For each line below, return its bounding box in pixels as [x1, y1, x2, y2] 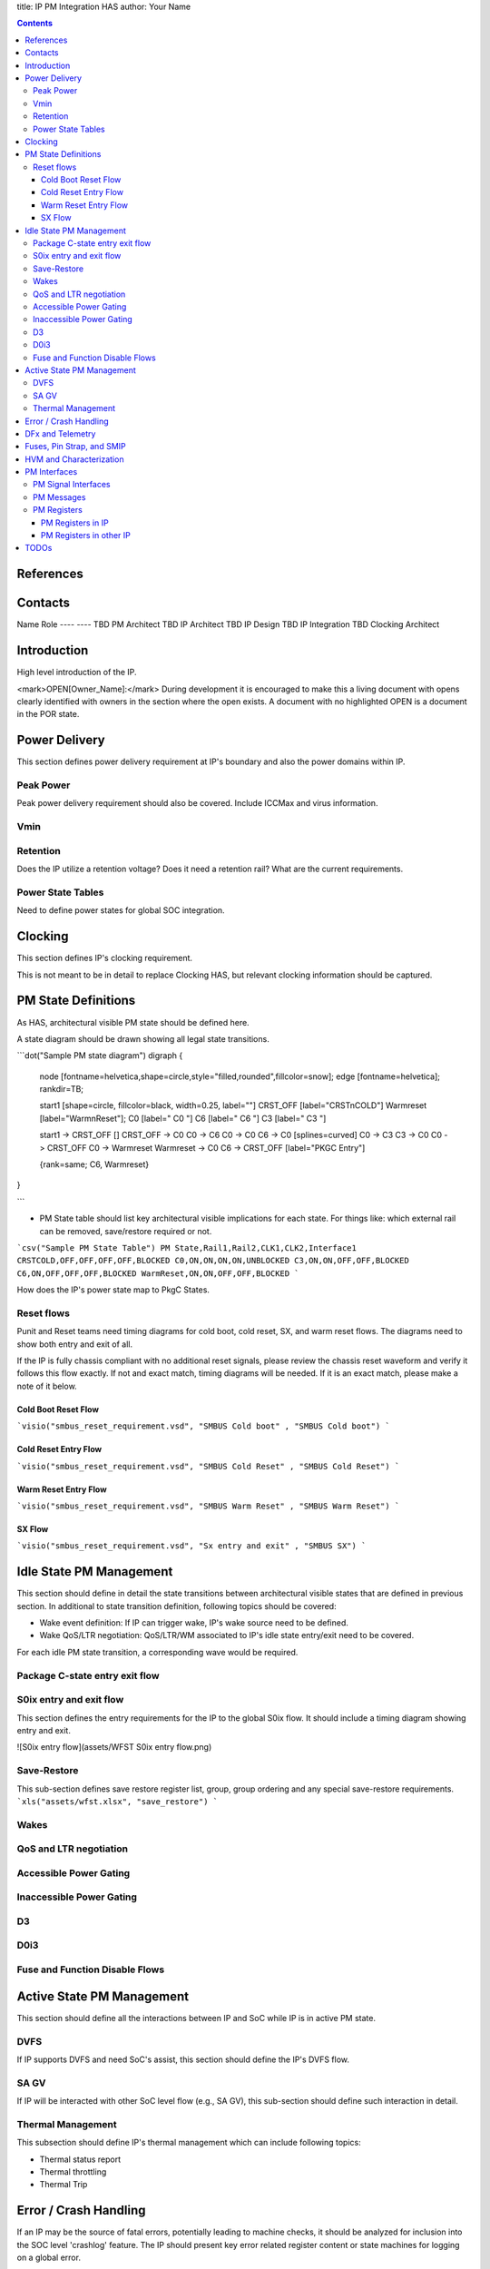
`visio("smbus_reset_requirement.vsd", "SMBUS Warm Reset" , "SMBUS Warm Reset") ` [16, 1501, 400, 1511]
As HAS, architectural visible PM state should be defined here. [16, 1017, 250, 1027]
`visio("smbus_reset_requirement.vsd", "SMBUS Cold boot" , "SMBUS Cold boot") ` [16, 1421, 390, 1431]
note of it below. [16, 1380, 77, 1391]
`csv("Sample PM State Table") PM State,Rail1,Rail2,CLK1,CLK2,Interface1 [16, 1243, 358, 1252]
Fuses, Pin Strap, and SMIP [24, 441, 126, 452]
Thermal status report [39, 2154, 122, 2165]
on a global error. [16, 2252, 82, 2264]
